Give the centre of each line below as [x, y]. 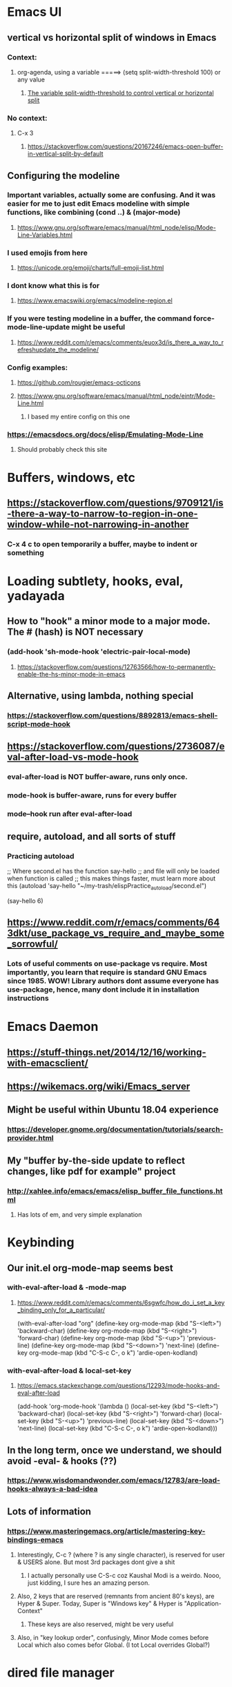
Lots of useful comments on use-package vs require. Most [107, 963]
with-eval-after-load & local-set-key [69, 1370]
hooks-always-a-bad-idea [52, 1489]
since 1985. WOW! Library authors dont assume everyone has [113, 981]
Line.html [30, 403]
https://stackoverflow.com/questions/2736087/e [116, 746]
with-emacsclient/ [48, 1063]
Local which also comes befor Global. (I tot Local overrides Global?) [114, 1645]
